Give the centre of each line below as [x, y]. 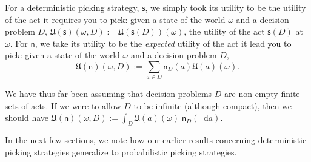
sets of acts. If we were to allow [63, 105]
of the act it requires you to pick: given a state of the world [115, 19]
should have [27, 117]
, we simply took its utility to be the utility [226, 7]
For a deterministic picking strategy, [72, 7]
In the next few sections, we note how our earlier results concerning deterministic [156, 140]
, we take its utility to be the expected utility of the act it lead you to [163, 43]
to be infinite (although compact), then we [213, 105]
